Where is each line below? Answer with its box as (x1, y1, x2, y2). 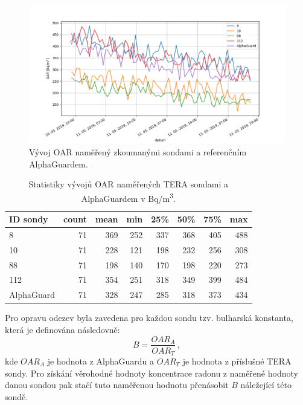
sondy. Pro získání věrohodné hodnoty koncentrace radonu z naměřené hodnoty (5, 366, 298, 379)
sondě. (5, 390, 28, 403)
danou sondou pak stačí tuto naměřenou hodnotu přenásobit (5, 378, 229, 391)
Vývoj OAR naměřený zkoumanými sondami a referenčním (29, 145, 247, 158)
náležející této (240, 378, 292, 391)
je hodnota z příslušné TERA (182, 355, 292, 368)
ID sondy (9, 213, 48, 225)
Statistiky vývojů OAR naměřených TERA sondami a (28, 178, 229, 190)
